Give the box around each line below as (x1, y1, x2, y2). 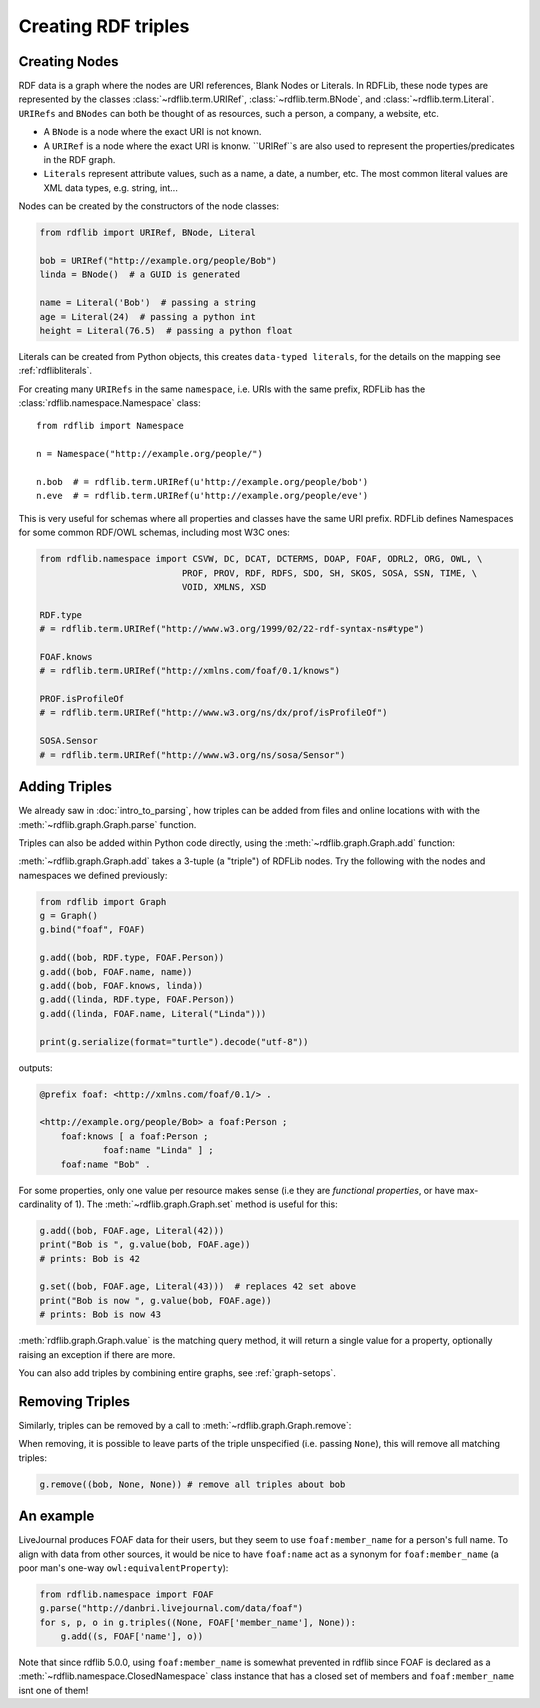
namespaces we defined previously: (18, 869, 168, 881)
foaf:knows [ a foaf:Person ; (60, 1130, 209, 1142)
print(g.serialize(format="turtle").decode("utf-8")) (39, 1036, 309, 1047)
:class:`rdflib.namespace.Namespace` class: (18, 397, 201, 409)
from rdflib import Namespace (36, 420, 185, 432)
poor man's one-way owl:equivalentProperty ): (18, 1561, 229, 1574)
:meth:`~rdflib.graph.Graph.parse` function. (18, 818, 197, 830)
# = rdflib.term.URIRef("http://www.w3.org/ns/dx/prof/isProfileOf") (39, 707, 388, 719)
